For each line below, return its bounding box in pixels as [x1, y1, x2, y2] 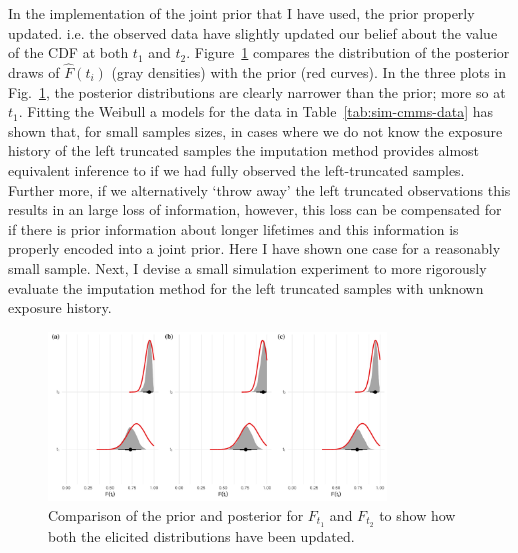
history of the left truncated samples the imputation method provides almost [8, 140, 480, 161]
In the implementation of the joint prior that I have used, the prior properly [8, 3, 475, 23]
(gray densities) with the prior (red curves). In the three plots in [111, 62, 506, 82]
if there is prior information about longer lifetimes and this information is [8, 218, 459, 239]
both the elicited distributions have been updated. [48, 525, 355, 546]
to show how [379, 504, 456, 525]
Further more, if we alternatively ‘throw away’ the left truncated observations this [8, 179, 511, 200]
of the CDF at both [8, 42, 129, 63]
